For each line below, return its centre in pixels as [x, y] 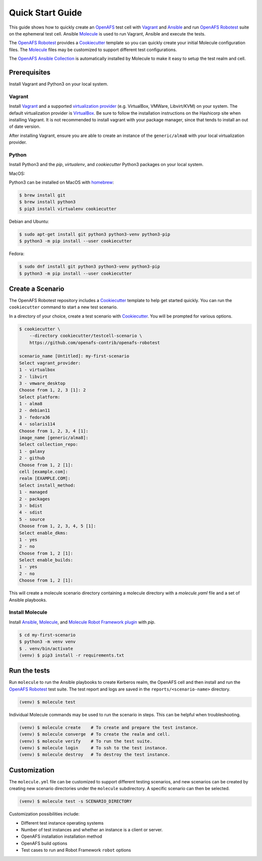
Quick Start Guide [46, 13]
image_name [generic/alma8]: [54, 438]
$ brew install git [42, 195]
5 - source [32, 519]
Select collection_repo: [49, 445]
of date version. [25, 127]
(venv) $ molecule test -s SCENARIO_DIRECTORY [75, 802]
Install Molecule [28, 612]
